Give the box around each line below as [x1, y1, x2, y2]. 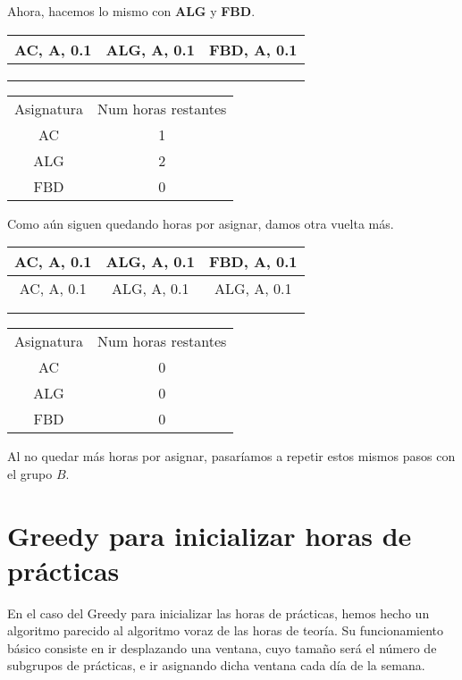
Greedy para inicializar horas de [7, 516, 412, 553]
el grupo [7, 464, 53, 483]
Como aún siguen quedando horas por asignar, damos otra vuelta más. [7, 214, 394, 232]
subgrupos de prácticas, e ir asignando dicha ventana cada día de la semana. [7, 656, 425, 675]
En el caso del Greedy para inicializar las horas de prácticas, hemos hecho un [7, 603, 430, 622]
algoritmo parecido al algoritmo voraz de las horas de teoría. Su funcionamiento [7, 621, 444, 640]
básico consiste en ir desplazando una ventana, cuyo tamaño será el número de [7, 638, 437, 657]
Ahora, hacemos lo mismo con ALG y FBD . [7, 2, 256, 20]
